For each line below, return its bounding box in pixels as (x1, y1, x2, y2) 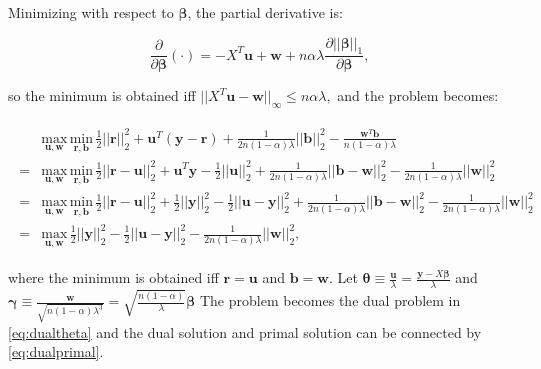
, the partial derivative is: (187, 2, 343, 22)
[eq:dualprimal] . (8, 341, 104, 362)
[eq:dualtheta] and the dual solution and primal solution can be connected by (8, 321, 482, 342)
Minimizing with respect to (8, 2, 174, 22)
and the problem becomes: (337, 85, 499, 106)
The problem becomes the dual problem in (199, 290, 461, 311)
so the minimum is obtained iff (8, 85, 196, 106)
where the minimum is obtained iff (8, 267, 219, 288)
